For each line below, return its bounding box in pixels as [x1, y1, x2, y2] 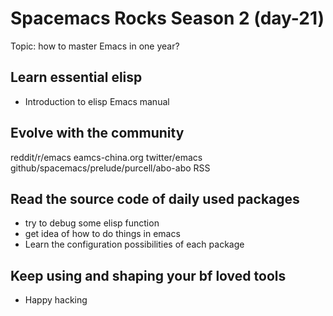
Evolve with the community [10, 125, 185, 142]
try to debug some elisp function [24, 217, 160, 229]
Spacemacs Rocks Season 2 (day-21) [10, 7, 325, 30]
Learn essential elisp [10, 69, 143, 86]
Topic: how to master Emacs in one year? [10, 40, 180, 52]
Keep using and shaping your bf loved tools [10, 267, 287, 284]
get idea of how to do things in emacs [24, 228, 181, 240]
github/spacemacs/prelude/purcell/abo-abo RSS [10, 162, 211, 174]
